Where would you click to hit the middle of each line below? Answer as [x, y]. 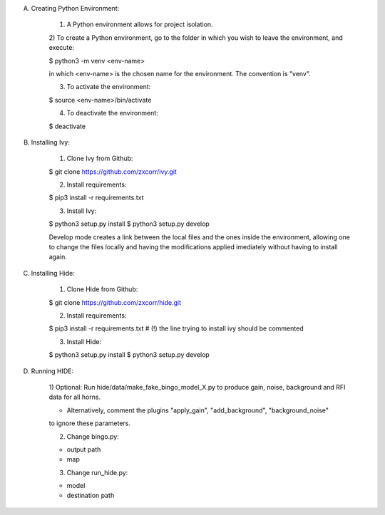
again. [58, 257]
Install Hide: [84, 341]
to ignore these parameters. [90, 423]
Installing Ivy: [51, 142]
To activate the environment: [109, 87]
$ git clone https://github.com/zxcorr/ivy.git [113, 172]
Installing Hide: [53, 273]
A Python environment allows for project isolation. [140, 24]
